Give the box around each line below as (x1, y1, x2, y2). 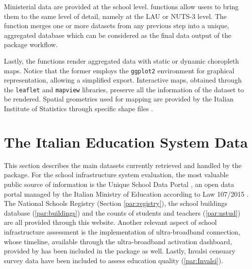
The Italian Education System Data (4, 132, 248, 151)
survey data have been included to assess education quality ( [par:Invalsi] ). (4, 255, 223, 265)
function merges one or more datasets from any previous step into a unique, (4, 20, 229, 31)
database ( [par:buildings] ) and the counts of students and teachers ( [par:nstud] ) (4, 207, 240, 218)
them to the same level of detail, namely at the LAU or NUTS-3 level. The (4, 11, 227, 21)
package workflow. (4, 39, 58, 50)
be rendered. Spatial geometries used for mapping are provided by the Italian (4, 94, 234, 104)
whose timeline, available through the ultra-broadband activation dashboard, (4, 236, 232, 246)
